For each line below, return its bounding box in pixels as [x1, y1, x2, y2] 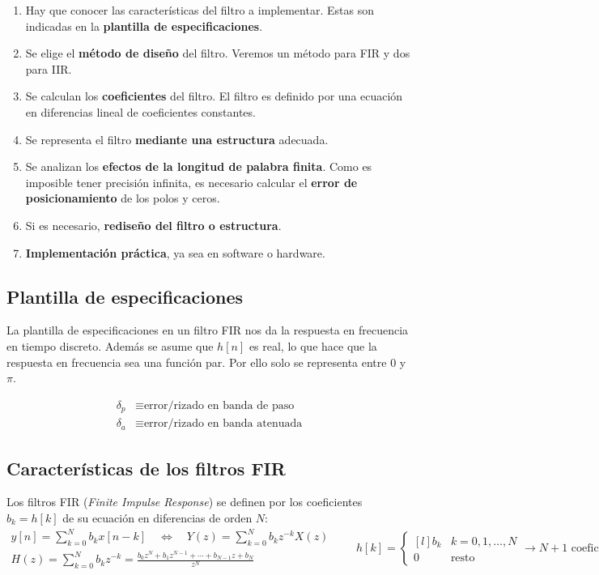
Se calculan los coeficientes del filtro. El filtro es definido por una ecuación [25, 87, 403, 104]
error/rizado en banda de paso [143, 399, 295, 411]
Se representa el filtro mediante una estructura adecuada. [25, 130, 329, 147]
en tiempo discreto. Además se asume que [6, 337, 214, 354]
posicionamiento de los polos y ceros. [25, 190, 220, 207]
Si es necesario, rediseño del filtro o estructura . [25, 216, 282, 233]
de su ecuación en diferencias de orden [62, 509, 253, 526]
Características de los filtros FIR [6, 455, 286, 480]
